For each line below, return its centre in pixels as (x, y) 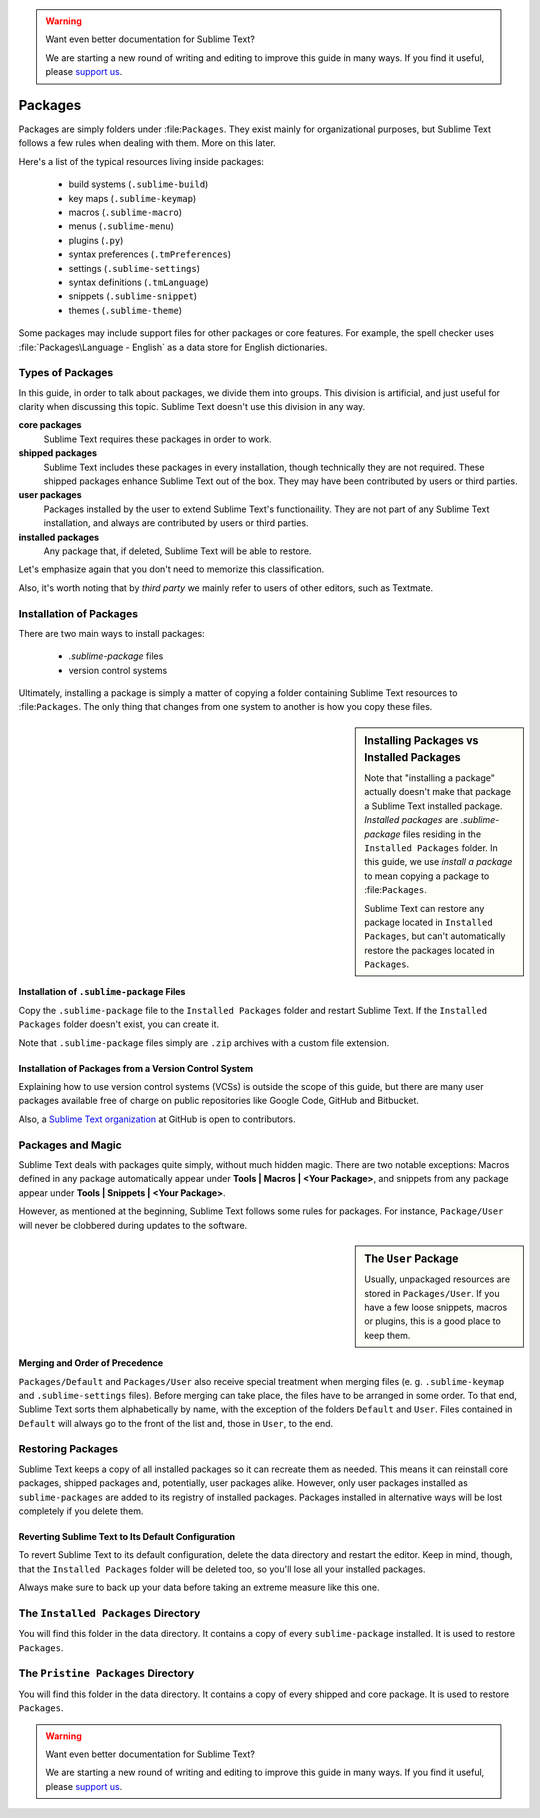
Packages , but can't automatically (435, 936)
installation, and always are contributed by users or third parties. (176, 523)
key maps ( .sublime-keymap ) (132, 198)
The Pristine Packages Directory (106, 1673)
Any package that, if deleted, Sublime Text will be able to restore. (177, 551)
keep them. (387, 1335)
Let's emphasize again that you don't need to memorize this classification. (171, 569)
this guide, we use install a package (438, 862)
